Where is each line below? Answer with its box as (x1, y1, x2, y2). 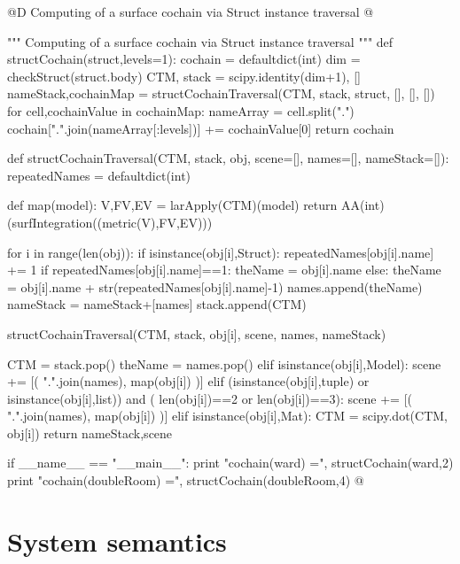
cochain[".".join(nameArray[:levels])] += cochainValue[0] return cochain (7, 119, 394, 137)
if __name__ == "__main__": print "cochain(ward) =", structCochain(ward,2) (7, 453, 454, 472)
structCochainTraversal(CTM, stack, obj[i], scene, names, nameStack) (7, 324, 386, 343)
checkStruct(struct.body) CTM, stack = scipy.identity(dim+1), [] (7, 66, 361, 85)
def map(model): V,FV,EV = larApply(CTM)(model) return (7, 196, 338, 214)
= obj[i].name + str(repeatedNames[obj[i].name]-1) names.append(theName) (7, 277, 423, 296)
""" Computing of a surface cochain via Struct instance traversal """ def (7, 32, 394, 50)
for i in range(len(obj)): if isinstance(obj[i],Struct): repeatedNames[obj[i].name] (7, 243, 434, 261)
